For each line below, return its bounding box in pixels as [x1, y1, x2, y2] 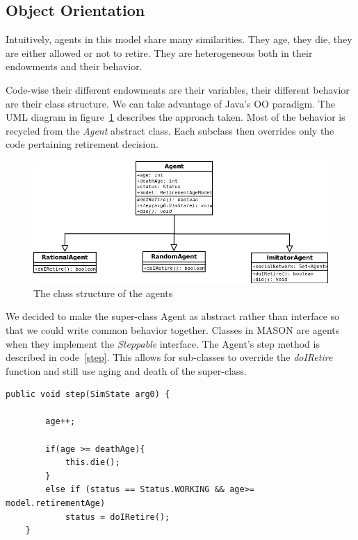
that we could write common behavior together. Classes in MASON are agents [6, 322, 340, 337]
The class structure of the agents [33, 285, 173, 300]
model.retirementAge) [6, 498, 106, 509]
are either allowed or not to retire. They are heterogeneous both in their [6, 45, 313, 60]
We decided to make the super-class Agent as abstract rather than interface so [6, 309, 340, 323]
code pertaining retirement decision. [6, 137, 158, 151]
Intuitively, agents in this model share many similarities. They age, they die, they [6, 32, 352, 47]
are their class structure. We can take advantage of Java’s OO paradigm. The [6, 96, 335, 110]
